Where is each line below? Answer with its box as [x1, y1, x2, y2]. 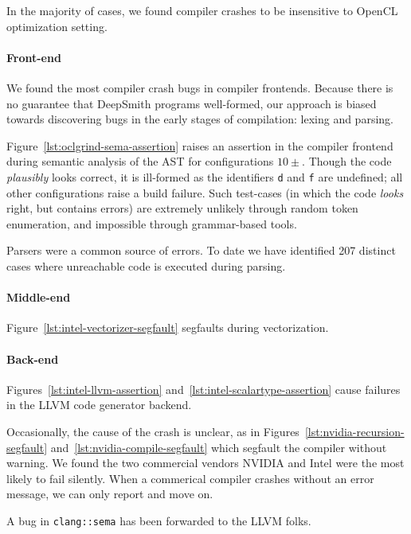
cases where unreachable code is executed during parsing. [6, 257, 286, 274]
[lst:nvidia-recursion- [304, 423, 405, 439]
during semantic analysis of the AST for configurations [6, 153, 274, 170]
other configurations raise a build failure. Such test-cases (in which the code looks [6, 184, 404, 201]
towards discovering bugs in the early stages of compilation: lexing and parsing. [6, 111, 393, 127]
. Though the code [302, 153, 392, 170]
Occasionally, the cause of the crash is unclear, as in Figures [6, 423, 299, 439]
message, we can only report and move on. [6, 485, 213, 502]
